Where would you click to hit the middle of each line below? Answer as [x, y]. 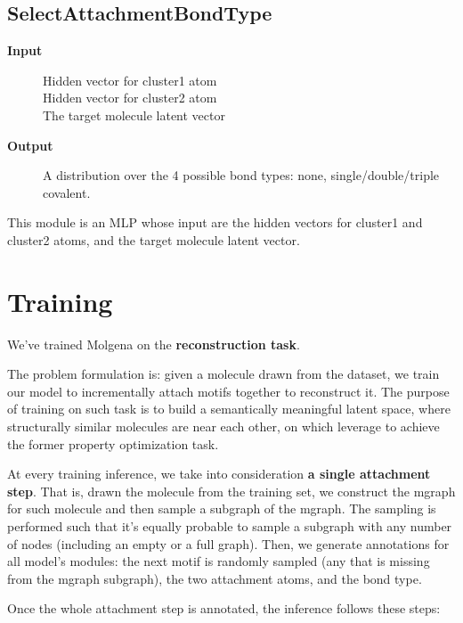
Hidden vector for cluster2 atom [130, 98]
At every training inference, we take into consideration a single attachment [219, 474]
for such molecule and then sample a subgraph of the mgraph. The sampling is [222, 508]
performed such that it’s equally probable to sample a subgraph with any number [230, 526]
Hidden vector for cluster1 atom [130, 80]
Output [30, 145]
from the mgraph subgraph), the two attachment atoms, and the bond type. [215, 578]
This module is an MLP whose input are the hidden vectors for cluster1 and [215, 222]
